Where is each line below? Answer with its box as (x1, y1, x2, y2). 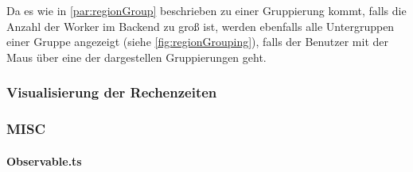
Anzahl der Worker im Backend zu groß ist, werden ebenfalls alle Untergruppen (6, 17, 395, 34)
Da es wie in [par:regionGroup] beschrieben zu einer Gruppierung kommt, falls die (6, 2, 407, 18)
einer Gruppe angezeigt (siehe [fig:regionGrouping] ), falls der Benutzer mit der (6, 33, 388, 50)
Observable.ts (6, 152, 82, 169)
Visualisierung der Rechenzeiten (6, 82, 217, 102)
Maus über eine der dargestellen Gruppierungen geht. (6, 48, 267, 65)
